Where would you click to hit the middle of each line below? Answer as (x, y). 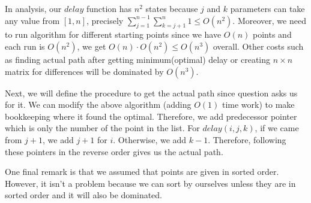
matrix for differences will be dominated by (84, 71)
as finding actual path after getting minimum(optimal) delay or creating (138, 59)
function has (109, 8)
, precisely (105, 20)
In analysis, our (33, 8)
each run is (25, 46)
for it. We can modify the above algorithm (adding (98, 104)
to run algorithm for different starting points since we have (113, 34)
